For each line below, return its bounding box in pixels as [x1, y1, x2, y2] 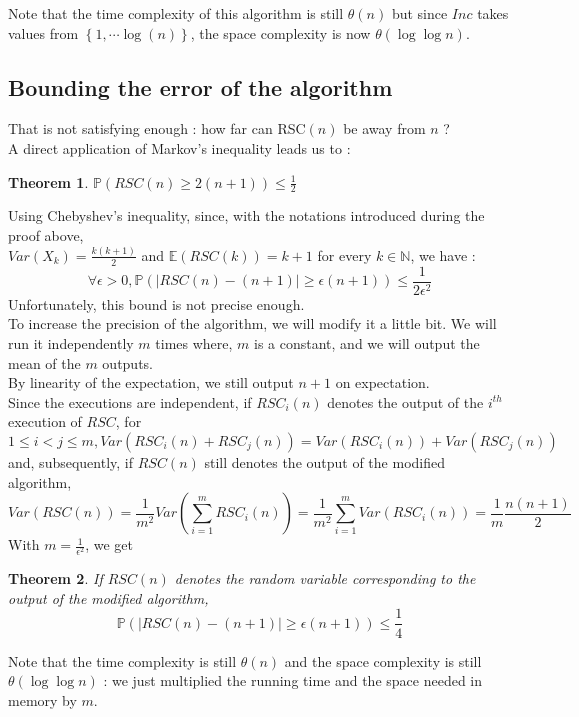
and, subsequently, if [8, 451, 134, 472]
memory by [8, 689, 77, 710]
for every [317, 244, 372, 265]
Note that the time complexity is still [8, 650, 237, 671]
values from [8, 22, 79, 43]
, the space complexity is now [190, 22, 371, 43]
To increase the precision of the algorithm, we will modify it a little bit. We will [8, 313, 497, 334]
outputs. [102, 352, 154, 373]
